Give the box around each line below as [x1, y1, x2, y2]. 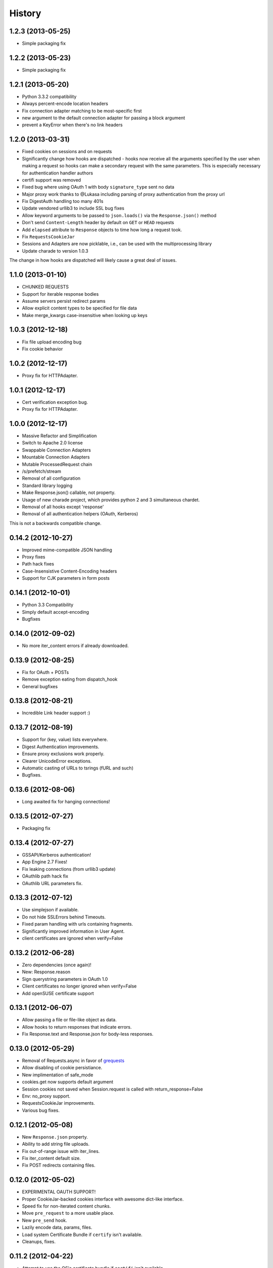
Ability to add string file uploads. [22, 1141, 90, 1147]
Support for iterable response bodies [22, 291, 99, 297]
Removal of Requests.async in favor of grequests [22, 1058, 125, 1064]
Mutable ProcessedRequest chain [22, 461, 93, 467]
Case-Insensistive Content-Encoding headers [22, 568, 117, 574]
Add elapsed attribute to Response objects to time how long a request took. [22, 226, 182, 233]
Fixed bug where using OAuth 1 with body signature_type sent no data [22, 184, 174, 190]
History [9, 8, 41, 19]
